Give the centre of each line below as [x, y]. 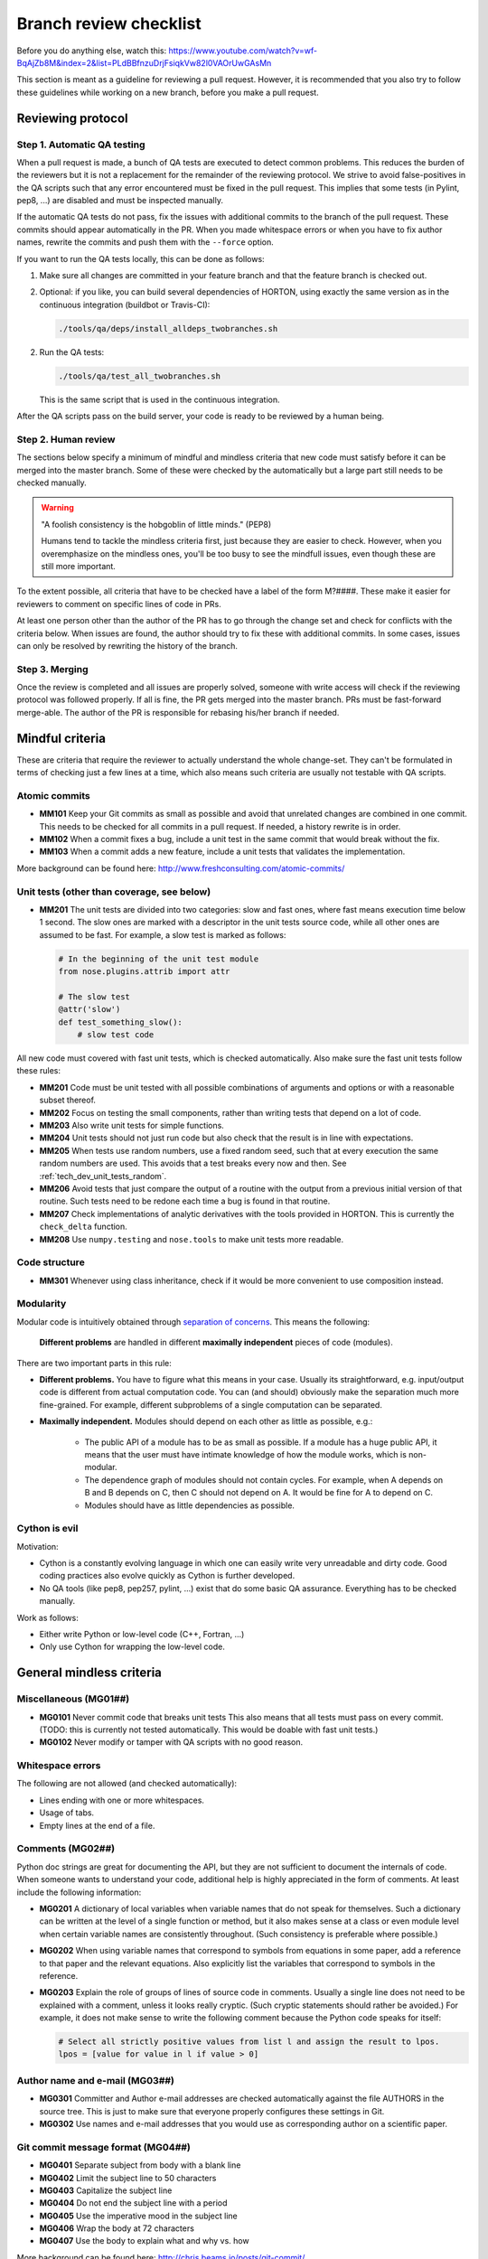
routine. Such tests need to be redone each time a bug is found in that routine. [185, 1201]
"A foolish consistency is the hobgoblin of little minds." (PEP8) [156, 524]
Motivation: [38, 1546]
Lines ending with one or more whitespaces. [122, 1800]
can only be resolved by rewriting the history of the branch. [127, 645]
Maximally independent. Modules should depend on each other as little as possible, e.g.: [206, 1421]
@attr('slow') [89, 1009]
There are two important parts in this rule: [94, 1363]
